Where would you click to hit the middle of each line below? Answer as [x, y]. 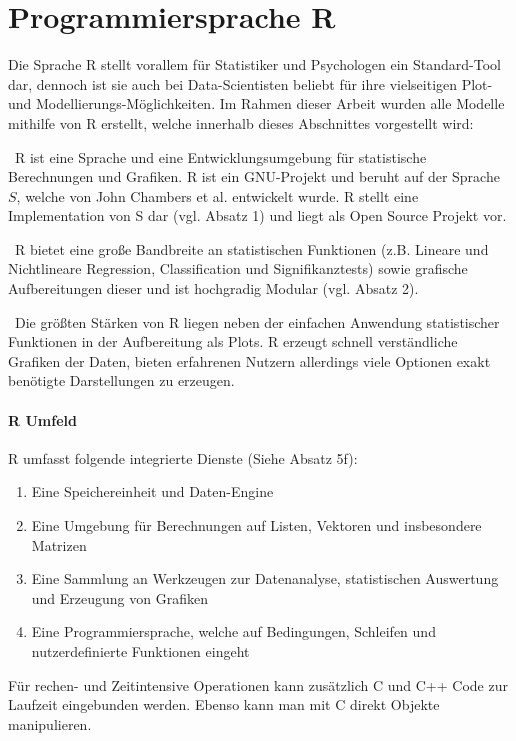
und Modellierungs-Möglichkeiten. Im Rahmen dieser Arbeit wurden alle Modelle [256, 103]
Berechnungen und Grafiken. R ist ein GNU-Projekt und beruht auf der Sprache [254, 176]
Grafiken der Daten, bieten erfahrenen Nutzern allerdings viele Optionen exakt [249, 360]
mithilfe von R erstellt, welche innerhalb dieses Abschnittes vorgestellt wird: [241, 122]
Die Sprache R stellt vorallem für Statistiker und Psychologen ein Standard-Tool [254, 64]
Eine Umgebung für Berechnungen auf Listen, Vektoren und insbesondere [256, 525]
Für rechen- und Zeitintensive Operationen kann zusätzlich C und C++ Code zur [258, 684]
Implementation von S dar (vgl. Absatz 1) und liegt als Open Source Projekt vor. [257, 215]
